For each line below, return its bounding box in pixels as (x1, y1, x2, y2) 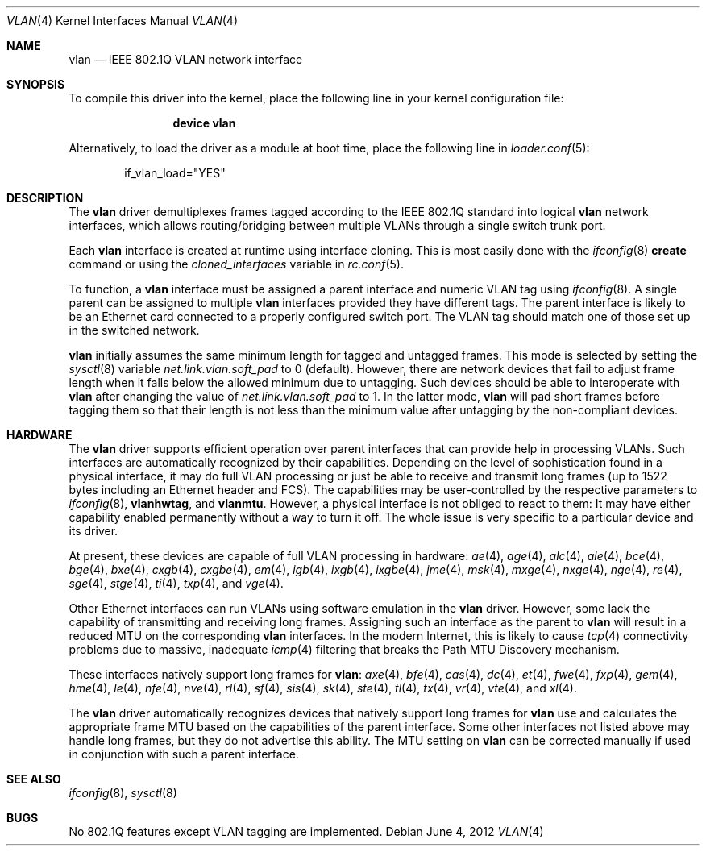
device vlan (172, 116, 236, 130)
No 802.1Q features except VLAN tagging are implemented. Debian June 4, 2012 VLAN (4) (69, 825, 544, 838)
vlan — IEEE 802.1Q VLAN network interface (69, 52, 303, 66)
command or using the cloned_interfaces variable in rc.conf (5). (69, 257, 404, 271)
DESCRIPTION (6, 191, 84, 205)
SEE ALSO (6, 772, 61, 786)
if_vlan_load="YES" (124, 166, 226, 180)
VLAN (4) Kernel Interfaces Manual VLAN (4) (6, 14, 239, 27)
